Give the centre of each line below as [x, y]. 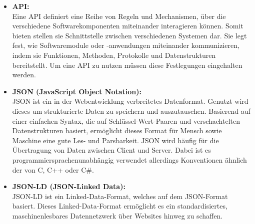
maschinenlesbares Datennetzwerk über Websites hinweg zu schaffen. [117, 215]
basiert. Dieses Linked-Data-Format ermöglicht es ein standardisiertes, [120, 206]
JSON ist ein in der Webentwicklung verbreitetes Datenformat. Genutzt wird [130, 101]
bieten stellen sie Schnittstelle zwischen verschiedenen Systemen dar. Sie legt [129, 35]
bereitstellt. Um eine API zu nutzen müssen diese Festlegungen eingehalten [127, 65]
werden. [24, 75]
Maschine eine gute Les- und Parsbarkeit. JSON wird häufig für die [115, 140]
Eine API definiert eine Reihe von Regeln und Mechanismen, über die [119, 16]
